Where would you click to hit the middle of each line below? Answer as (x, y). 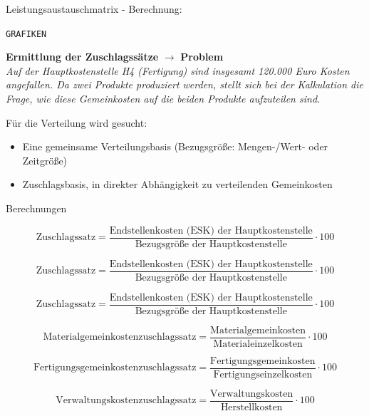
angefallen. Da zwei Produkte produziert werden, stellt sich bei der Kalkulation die (184, 84)
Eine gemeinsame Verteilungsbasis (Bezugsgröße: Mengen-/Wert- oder (175, 146)
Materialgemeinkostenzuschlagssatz (120, 337)
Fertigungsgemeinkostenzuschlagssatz (115, 368)
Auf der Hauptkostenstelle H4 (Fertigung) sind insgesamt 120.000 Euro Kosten (178, 70)
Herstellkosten (251, 407)
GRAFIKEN (26, 34)
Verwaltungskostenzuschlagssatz (126, 401)
